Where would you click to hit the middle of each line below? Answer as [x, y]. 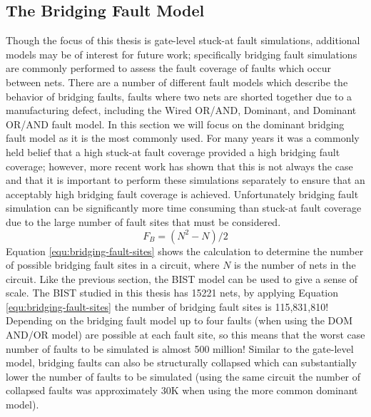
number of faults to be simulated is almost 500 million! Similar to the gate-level [180, 348]
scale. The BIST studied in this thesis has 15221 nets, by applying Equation [172, 293]
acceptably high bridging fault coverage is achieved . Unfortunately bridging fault [182, 194]
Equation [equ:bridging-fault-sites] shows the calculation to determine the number [185, 251]
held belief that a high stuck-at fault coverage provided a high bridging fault [173, 151]
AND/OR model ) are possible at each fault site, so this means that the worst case [185, 335]
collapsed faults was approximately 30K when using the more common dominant [182, 390]
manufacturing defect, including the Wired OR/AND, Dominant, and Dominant [181, 110]
